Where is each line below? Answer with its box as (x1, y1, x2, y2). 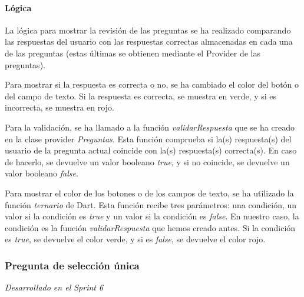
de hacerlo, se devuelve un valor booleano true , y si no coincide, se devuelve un (5, 155, 290, 168)
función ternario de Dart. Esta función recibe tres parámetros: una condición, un (5, 198, 297, 211)
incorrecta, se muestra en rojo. (5, 101, 114, 114)
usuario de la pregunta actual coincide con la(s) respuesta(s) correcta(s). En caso (5, 144, 297, 156)
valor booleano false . (5, 167, 78, 179)
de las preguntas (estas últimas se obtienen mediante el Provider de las (5, 46, 261, 59)
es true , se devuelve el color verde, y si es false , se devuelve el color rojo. (5, 233, 266, 245)
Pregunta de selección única (5, 258, 140, 272)
